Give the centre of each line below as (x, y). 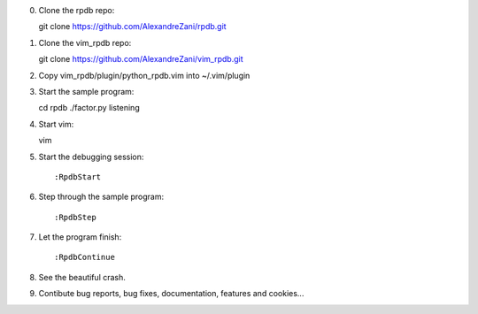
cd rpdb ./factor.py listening (89, 108)
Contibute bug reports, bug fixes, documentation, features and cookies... (171, 294)
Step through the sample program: (101, 197)
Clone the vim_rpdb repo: (85, 42)
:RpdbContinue (85, 257)
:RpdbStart (78, 176)
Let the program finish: (80, 237)
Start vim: (56, 124)
